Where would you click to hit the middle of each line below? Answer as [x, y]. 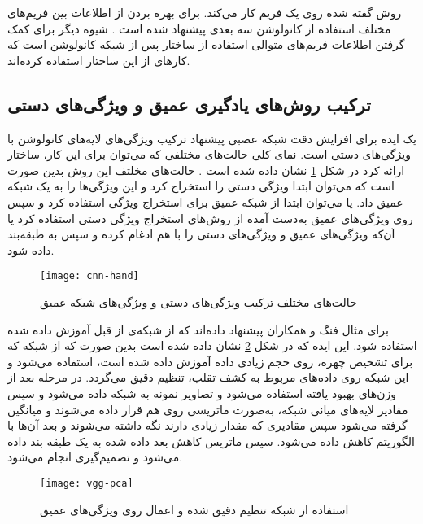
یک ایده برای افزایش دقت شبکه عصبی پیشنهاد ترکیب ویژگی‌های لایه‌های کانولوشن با [212, 138]
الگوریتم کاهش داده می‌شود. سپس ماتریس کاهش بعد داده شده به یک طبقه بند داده [211, 441]
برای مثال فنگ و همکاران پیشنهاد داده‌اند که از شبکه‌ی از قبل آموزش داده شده [198, 329]
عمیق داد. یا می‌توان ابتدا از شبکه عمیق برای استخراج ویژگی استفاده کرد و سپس [205, 201]
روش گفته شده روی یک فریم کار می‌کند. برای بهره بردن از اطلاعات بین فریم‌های [205, 12]
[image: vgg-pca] [87, 483]
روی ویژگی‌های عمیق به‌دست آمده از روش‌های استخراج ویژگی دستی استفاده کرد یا [210, 218]
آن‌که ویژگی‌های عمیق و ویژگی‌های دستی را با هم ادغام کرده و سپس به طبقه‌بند [201, 234]
